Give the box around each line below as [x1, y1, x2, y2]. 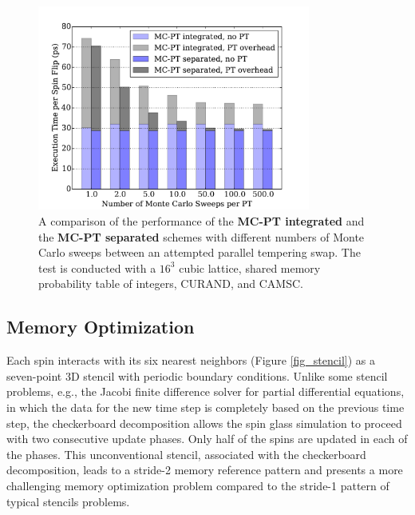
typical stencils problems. [6, 493, 130, 509]
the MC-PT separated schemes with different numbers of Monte [38, 228, 365, 245]
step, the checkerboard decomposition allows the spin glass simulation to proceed [6, 414, 402, 431]
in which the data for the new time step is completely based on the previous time [6, 398, 405, 415]
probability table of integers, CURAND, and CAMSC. [38, 275, 303, 292]
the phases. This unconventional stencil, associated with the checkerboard [6, 445, 366, 462]
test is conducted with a [38, 259, 156, 276]
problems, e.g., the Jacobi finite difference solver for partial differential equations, [6, 383, 405, 400]
